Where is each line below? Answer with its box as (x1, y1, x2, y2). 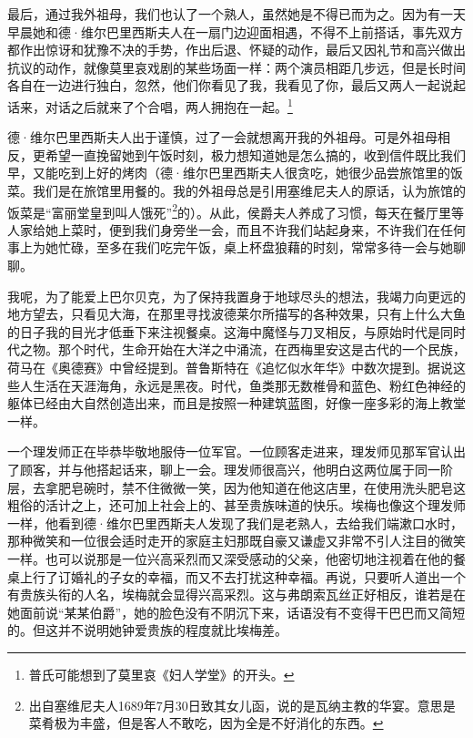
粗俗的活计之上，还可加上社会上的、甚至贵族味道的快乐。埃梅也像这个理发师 (7, 496, 466, 515)
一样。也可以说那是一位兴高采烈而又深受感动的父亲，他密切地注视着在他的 (7, 548, 453, 568)
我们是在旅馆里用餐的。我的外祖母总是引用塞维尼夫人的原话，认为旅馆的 (32, 181, 466, 200)
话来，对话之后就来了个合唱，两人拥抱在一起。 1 (7, 94, 293, 116)
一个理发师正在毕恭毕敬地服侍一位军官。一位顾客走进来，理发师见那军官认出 (7, 442, 466, 461)
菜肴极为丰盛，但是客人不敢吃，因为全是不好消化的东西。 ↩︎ (28, 713, 384, 733)
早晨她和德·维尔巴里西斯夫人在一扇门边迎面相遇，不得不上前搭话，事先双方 (7, 22, 463, 41)
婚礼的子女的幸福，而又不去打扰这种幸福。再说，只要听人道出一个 (70, 567, 466, 586)
